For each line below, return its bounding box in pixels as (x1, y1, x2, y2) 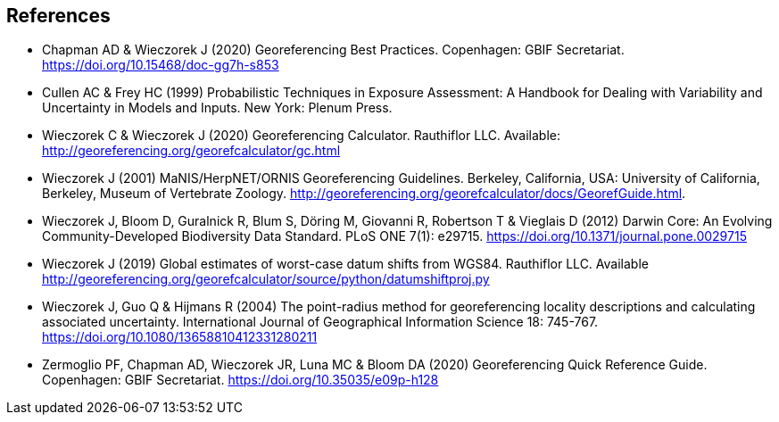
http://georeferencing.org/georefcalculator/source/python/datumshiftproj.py (42, 271, 490, 287)
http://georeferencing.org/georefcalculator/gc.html (42, 143, 341, 159)
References (6, 4, 111, 27)
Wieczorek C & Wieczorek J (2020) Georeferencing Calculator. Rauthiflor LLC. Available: (42, 128, 561, 144)
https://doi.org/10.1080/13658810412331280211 (42, 329, 318, 345)
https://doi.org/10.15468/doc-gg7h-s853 (42, 57, 279, 73)
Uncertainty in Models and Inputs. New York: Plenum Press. (42, 100, 393, 116)
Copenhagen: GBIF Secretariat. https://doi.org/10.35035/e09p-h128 (42, 372, 439, 388)
